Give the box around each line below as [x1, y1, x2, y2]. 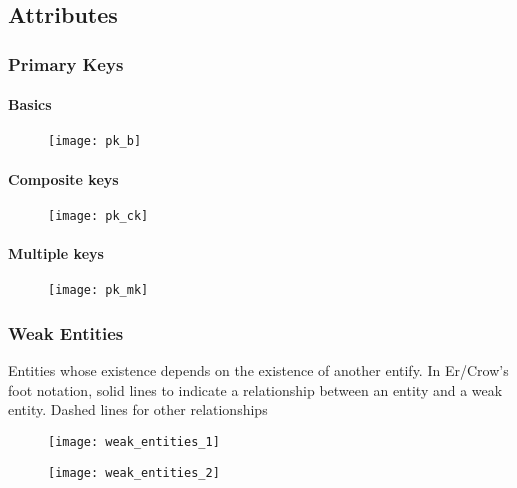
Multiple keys [8, 243, 104, 264]
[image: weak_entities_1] [48, 434, 220, 449]
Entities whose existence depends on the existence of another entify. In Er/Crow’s [8, 360, 509, 381]
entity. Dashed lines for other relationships [8, 399, 268, 420]
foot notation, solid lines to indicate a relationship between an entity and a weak [8, 379, 503, 400]
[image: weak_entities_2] [48, 465, 220, 480]
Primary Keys [8, 51, 124, 76]
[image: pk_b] [48, 134, 142, 149]
